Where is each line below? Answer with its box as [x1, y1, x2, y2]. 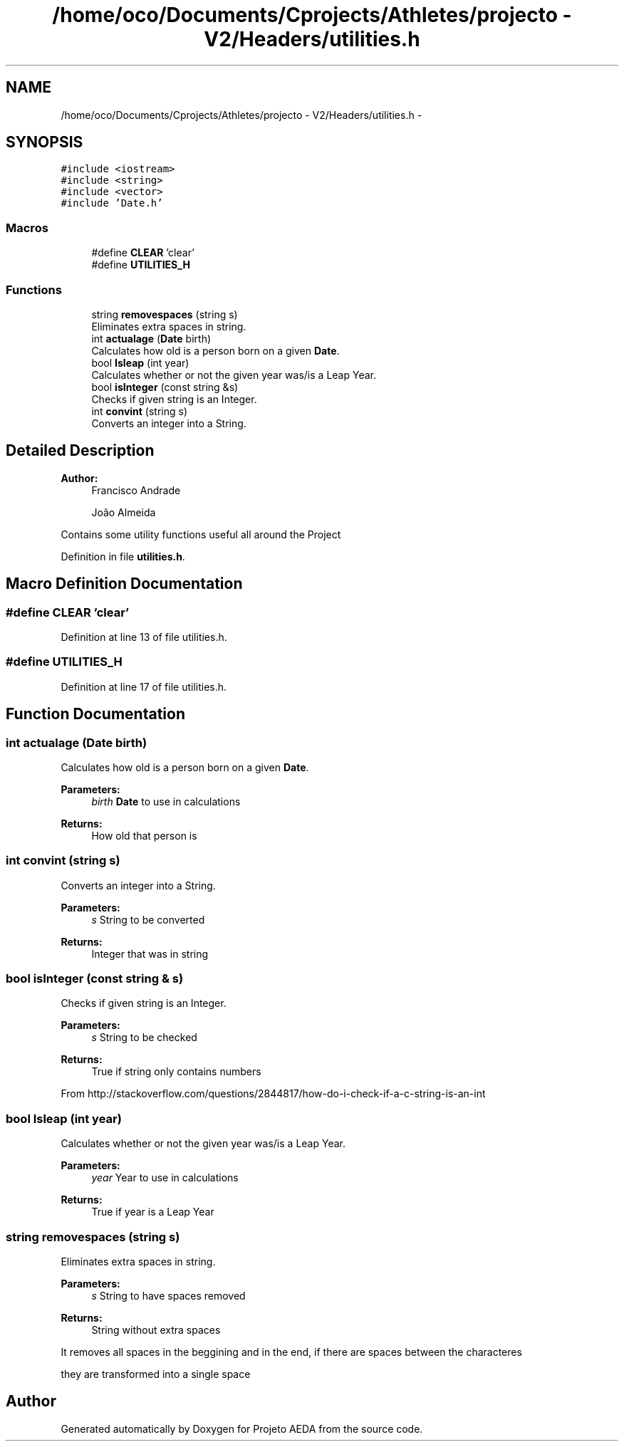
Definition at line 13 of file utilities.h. [61, 631, 227, 643]
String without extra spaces [91, 1323, 221, 1336]
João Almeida [91, 506, 156, 518]
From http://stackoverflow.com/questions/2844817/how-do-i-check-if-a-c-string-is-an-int [61, 1087, 486, 1100]
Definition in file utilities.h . [61, 550, 185, 563]
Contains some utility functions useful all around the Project [61, 528, 341, 540]
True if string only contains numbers [91, 1065, 261, 1078]
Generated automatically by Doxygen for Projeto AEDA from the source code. [61, 1422, 423, 1435]
